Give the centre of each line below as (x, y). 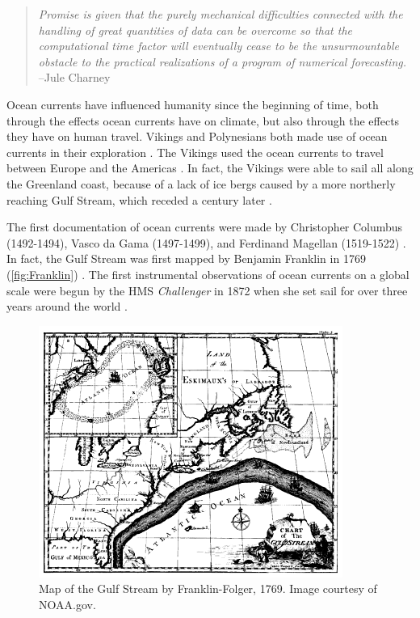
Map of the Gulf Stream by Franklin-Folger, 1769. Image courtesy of (208, 588)
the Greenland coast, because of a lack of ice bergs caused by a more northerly (201, 183)
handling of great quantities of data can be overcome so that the (195, 30)
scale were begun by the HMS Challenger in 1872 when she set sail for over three (207, 290)
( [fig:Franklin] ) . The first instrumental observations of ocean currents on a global (208, 274)
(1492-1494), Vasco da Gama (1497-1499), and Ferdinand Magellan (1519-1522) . (206, 242)
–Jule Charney (74, 77)
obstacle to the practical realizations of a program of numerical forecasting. (222, 61)
